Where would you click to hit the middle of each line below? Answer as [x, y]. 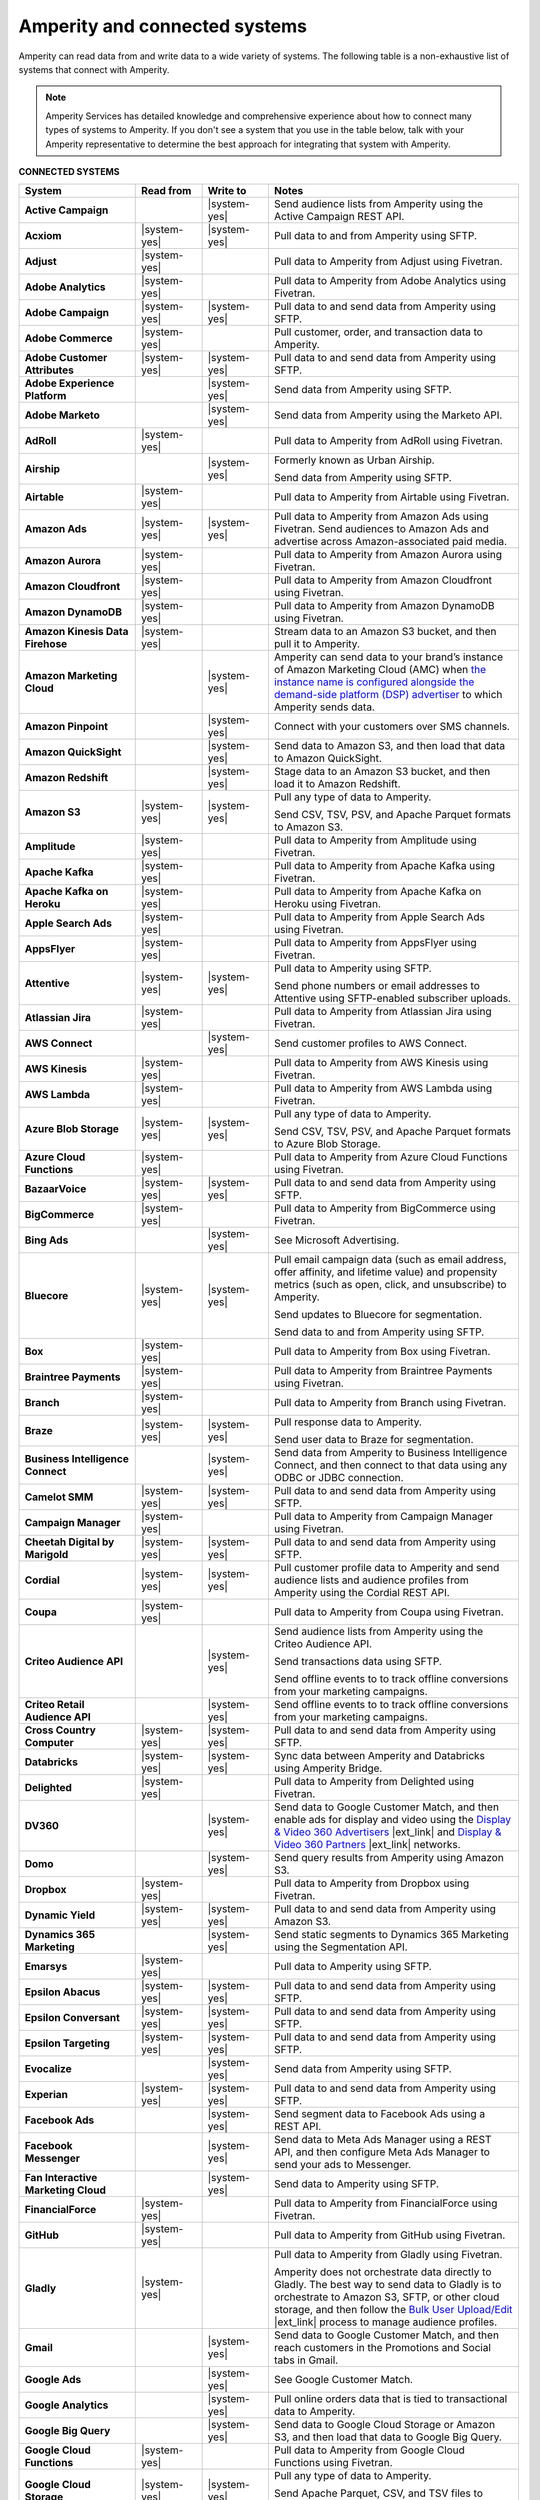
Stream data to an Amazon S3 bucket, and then [385, 632]
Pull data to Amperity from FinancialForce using [385, 2203]
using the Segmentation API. [341, 1947]
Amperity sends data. [324, 707]
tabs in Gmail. [306, 2360]
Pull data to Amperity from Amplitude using [375, 840]
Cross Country [60, 1730]
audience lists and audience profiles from [371, 1580]
